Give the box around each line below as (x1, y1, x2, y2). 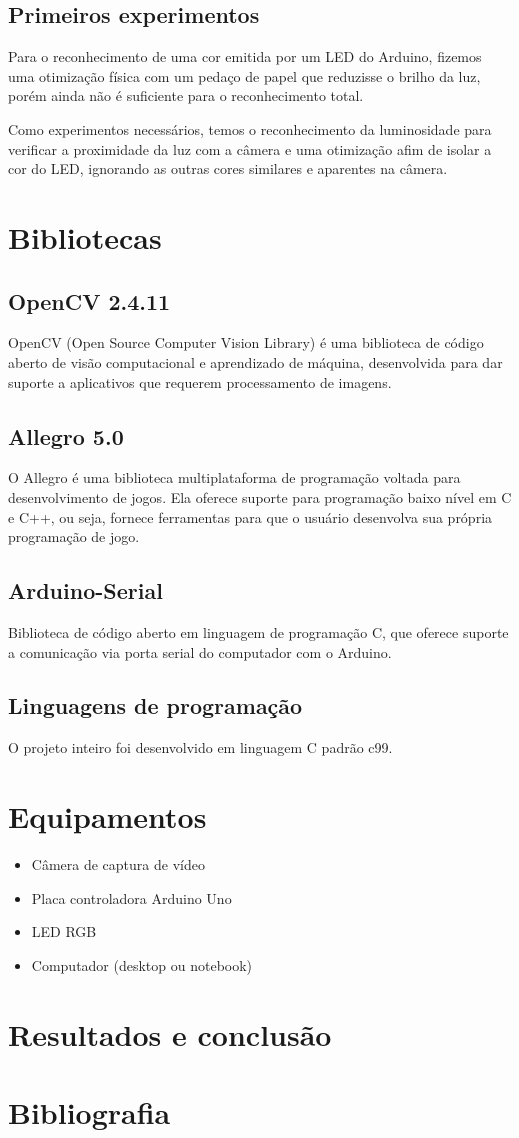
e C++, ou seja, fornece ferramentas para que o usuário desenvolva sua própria (8, 506, 493, 527)
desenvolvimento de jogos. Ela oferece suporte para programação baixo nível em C (8, 486, 512, 507)
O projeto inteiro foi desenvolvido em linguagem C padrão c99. (8, 737, 393, 758)
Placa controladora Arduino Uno (31, 887, 232, 908)
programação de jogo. (8, 526, 140, 547)
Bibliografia (8, 1091, 171, 1132)
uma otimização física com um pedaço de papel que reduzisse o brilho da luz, (8, 65, 481, 86)
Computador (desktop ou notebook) (31, 954, 253, 975)
